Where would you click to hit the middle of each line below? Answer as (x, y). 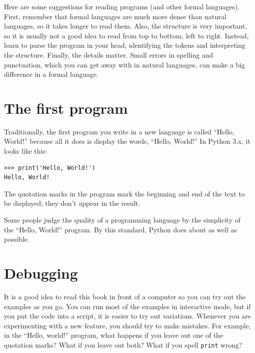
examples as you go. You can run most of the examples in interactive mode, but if (127, 306)
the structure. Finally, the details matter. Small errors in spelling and (109, 54)
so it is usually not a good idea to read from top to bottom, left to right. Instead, (127, 35)
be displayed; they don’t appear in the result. (72, 203)
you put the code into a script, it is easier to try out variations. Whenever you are (127, 316)
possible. (17, 239)
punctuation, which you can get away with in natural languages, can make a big (125, 64)
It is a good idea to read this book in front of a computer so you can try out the (125, 296)
